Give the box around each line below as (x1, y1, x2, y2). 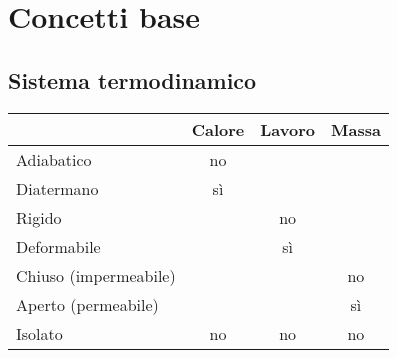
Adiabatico (16, 147, 92, 171)
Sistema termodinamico (8, 64, 257, 95)
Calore (191, 117, 245, 141)
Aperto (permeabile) (16, 292, 159, 316)
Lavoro (260, 117, 315, 141)
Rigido (16, 205, 62, 229)
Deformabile (16, 234, 101, 258)
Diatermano (16, 176, 99, 200)
